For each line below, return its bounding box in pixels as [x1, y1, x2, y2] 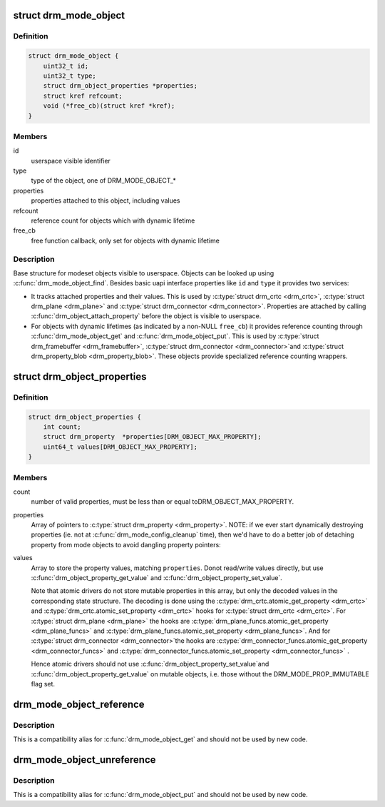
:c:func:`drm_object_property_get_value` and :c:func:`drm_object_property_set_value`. [31, 574, 283, 582]
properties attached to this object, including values [31, 196, 180, 205]
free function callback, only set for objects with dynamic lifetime [31, 236, 220, 245]
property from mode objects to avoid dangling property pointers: [31, 540, 221, 549]
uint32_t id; [43, 61, 89, 70]
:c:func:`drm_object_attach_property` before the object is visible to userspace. [31, 312, 262, 320]
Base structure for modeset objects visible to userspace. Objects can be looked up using [13, 268, 274, 278]
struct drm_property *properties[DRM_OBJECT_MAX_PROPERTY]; [43, 432, 262, 441]
